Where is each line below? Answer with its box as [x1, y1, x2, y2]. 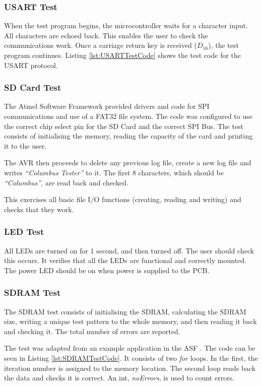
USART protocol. [4, 59, 58, 70]
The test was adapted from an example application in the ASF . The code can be [4, 343, 255, 353]
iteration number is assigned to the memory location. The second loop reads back [4, 362, 256, 373]
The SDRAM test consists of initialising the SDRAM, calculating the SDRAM [4, 306, 246, 316]
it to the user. [4, 140, 47, 151]
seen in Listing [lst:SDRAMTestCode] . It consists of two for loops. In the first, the [4, 352, 258, 363]
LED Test [4, 225, 44, 238]
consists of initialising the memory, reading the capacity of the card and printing [4, 131, 253, 141]
